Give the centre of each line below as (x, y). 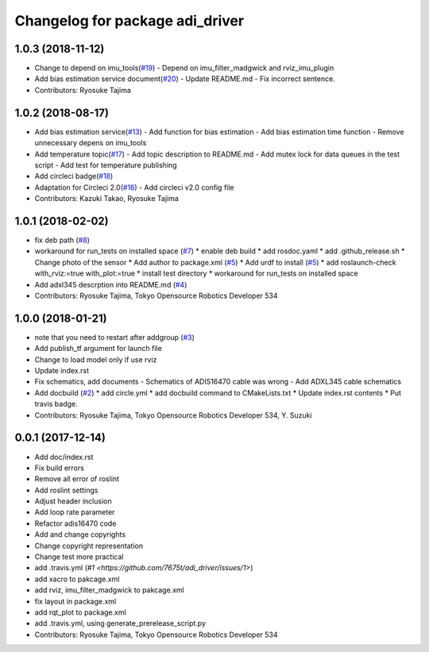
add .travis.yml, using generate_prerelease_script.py (120, 623)
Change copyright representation (89, 546)
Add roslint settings (66, 490)
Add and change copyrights (80, 534)
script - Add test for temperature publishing (106, 165)
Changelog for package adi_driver (129, 21)
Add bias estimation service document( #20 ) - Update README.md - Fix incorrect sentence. (185, 79)
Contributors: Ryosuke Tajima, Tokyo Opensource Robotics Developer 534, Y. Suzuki (174, 415)
